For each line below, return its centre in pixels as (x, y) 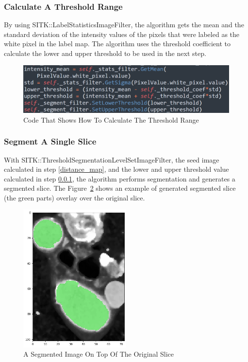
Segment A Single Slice (50, 141)
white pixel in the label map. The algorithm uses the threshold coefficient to (117, 44)
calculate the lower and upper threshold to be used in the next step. (105, 53)
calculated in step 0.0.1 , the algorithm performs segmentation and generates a (120, 178)
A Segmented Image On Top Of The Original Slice (99, 354)
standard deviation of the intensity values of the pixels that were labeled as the (122, 34)
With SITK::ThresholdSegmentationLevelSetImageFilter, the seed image (112, 159)
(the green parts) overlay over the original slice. (74, 197)
